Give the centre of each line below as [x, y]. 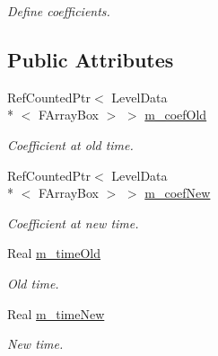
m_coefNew [178, 193]
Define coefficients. [59, 11]
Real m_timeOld [54, 253]
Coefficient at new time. [73, 222]
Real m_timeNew [56, 313]
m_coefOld [176, 115]
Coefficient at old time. [70, 144]
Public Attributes [91, 59]
